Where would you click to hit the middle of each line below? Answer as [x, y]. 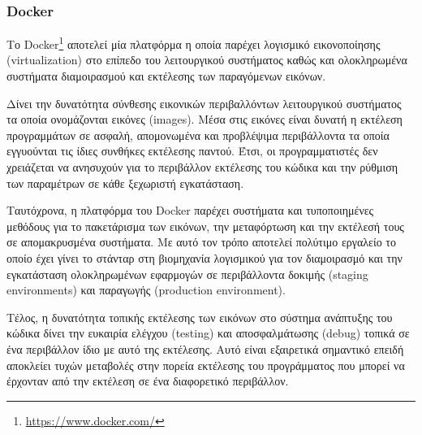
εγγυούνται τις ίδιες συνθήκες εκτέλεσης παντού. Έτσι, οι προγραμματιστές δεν [192, 151]
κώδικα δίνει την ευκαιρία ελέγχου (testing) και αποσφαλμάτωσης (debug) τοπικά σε [208, 333]
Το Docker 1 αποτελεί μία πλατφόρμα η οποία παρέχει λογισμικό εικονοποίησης [194, 43]
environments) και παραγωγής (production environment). [146, 290]
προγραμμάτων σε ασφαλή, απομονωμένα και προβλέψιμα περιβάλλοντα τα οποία [198, 135]
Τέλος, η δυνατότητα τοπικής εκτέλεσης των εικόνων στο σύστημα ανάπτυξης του [200, 317]
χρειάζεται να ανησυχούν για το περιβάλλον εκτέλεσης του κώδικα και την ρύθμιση [202, 167]
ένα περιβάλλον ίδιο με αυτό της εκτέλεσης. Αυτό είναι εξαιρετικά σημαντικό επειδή [205, 348]
